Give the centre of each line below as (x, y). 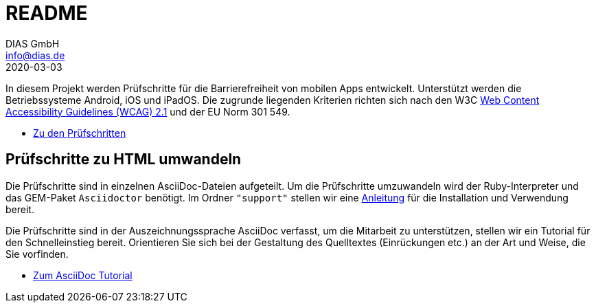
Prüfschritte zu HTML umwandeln (124, 159)
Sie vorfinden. (37, 254)
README (47, 13)
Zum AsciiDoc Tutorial (83, 275)
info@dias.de (35, 55)
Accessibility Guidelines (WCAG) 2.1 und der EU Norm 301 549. (148, 111)
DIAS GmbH (33, 43)
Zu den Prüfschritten (80, 133)
